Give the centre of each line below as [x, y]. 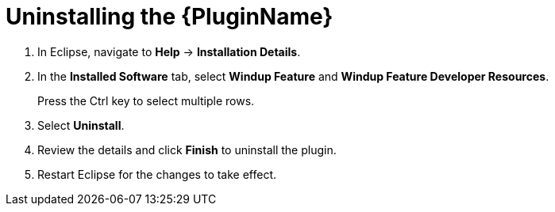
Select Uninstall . [81, 125]
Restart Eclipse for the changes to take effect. [157, 174]
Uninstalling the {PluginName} [170, 17]
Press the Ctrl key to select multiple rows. [146, 100]
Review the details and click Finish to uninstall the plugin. [187, 150]
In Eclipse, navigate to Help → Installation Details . [169, 51]
